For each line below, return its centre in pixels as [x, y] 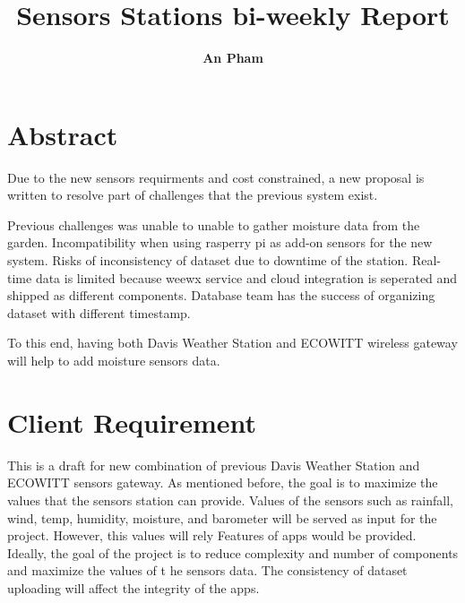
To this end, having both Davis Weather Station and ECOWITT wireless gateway [232, 343]
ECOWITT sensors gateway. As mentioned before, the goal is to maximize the [223, 482]
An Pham [233, 58]
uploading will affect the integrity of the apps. [133, 587]
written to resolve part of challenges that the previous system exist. [193, 195]
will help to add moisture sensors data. [114, 360]
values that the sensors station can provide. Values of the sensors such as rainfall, [230, 500]
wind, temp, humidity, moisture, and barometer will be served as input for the [222, 517]
